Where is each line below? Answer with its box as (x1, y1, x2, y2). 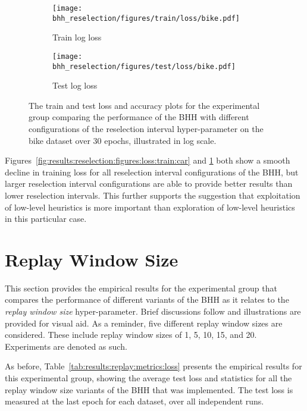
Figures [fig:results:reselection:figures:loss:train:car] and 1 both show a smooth (5, 154, 290, 167)
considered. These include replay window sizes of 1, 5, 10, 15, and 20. (5, 328, 257, 341)
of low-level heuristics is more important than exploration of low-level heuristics (5, 200, 295, 213)
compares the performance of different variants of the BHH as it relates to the (5, 293, 289, 306)
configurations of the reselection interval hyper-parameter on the (29, 123, 264, 134)
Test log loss (52, 79, 98, 92)
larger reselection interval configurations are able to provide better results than (5, 177, 293, 190)
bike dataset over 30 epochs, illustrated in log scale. (29, 134, 217, 146)
